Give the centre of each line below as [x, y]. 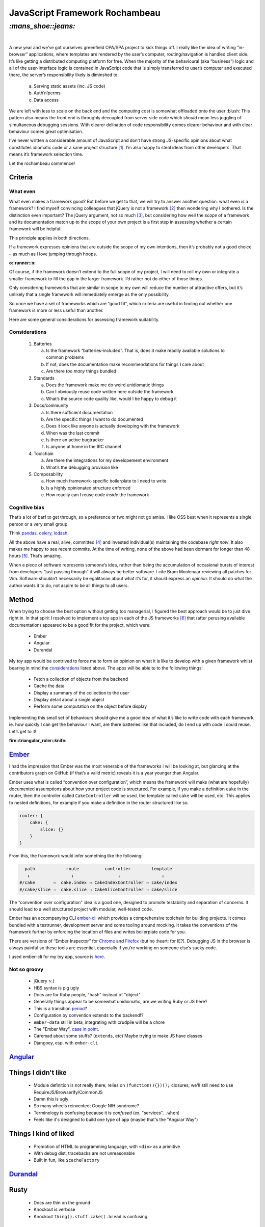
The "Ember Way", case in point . [66, 1029]
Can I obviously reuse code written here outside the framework [110, 392]
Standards [44, 378]
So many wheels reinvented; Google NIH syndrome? [86, 1106]
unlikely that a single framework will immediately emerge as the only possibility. [90, 294]
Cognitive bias [27, 507]
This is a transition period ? [60, 1008]
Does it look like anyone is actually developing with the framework [113, 426]
